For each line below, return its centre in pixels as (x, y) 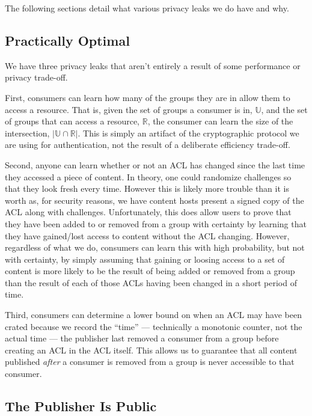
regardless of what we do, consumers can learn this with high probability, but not (155, 247)
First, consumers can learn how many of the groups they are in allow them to (148, 97)
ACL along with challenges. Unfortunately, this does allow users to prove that (148, 212)
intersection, (27, 133)
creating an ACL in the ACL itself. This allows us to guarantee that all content (151, 350)
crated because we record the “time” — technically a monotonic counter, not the (154, 326)
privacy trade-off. (36, 77)
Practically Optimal (67, 40)
